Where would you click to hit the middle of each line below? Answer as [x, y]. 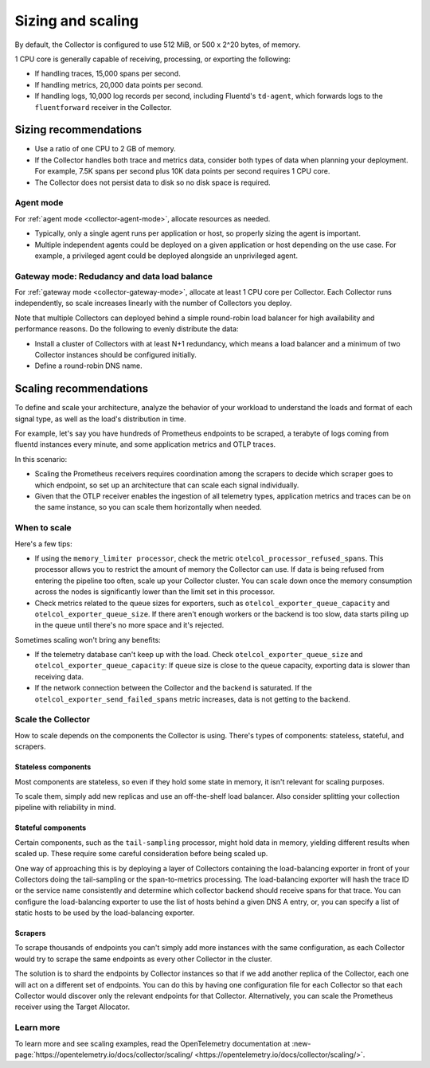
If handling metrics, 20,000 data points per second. [119, 84]
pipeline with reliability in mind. [65, 808]
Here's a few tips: [43, 544]
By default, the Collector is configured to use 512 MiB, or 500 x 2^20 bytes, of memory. [158, 45]
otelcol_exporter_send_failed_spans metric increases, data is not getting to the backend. [192, 699]
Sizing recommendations [78, 130]
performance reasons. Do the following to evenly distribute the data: [127, 329]
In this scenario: [41, 459]
